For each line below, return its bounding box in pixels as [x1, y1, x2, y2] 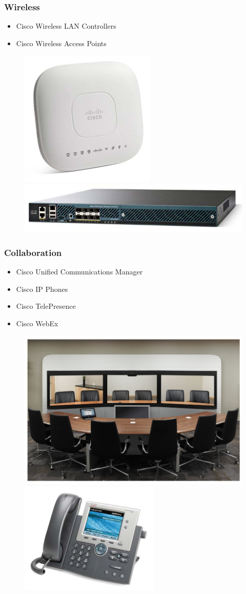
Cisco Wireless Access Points [16, 37, 107, 48]
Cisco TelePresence [16, 301, 76, 311]
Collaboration [4, 246, 62, 259]
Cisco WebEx [16, 318, 58, 328]
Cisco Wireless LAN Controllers [16, 21, 116, 31]
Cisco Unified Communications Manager [16, 266, 143, 276]
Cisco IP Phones [16, 283, 68, 294]
